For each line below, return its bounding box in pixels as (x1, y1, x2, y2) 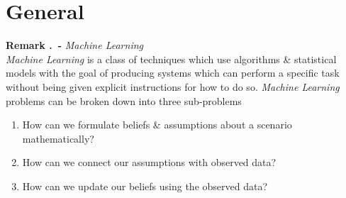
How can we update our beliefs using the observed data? (22, 178, 268, 193)
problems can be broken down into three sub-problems (6, 93, 242, 108)
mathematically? (22, 131, 94, 145)
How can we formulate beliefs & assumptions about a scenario (22, 117, 292, 132)
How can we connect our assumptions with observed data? (22, 155, 277, 170)
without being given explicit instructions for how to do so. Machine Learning (6, 79, 340, 94)
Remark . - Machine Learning (6, 38, 143, 53)
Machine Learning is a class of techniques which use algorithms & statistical (6, 51, 337, 66)
